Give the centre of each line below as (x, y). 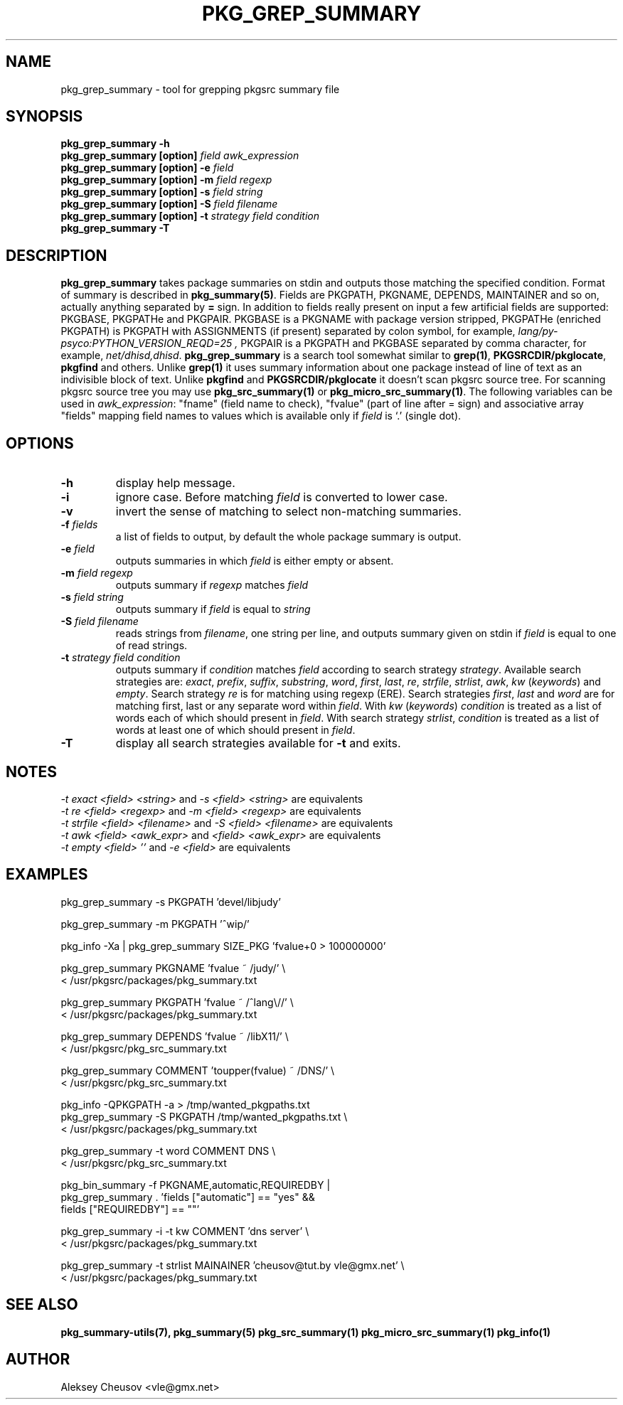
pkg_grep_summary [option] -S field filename (169, 204)
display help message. (175, 483)
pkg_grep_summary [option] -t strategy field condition (190, 216)
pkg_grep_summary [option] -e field (147, 168)
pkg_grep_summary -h (115, 144)
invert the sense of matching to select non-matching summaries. (288, 512)
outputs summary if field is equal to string (213, 609)
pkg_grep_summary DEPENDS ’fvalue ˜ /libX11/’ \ (175, 1036)
